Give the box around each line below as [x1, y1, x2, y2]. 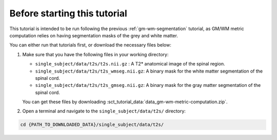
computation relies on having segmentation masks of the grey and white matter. [9, 32, 178, 38]
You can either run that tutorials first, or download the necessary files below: [9, 42, 171, 48]
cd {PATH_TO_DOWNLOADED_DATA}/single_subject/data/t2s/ [20, 122, 164, 128]
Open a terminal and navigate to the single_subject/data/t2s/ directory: [22, 108, 186, 114]
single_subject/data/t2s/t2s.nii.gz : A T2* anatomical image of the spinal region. [35, 61, 225, 67]
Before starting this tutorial [9, 8, 128, 19]
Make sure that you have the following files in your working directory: [22, 51, 169, 57]
